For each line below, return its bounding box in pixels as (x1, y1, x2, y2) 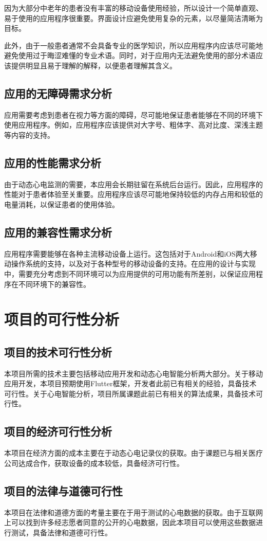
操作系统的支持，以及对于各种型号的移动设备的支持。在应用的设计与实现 (11, 258, 256, 269)
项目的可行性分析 (4, 309, 120, 330)
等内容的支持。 (4, 129, 54, 140)
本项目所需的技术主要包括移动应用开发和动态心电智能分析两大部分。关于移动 (4, 368, 263, 378)
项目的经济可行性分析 (4, 423, 112, 439)
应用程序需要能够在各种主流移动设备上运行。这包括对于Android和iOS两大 (4, 248, 250, 259)
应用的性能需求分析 (4, 154, 101, 170)
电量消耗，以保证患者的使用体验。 (4, 199, 119, 209)
